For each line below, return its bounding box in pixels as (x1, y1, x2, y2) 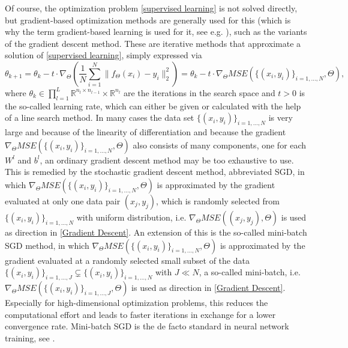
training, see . (5, 331, 55, 344)
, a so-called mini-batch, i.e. (199, 266, 301, 278)
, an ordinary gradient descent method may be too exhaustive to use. (40, 153, 294, 166)
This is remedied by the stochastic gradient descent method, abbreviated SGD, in (5, 165, 305, 178)
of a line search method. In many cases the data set (5, 111, 194, 124)
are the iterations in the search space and (123, 86, 275, 99)
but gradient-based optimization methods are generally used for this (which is (5, 13, 291, 26)
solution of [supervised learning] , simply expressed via (5, 49, 202, 61)
